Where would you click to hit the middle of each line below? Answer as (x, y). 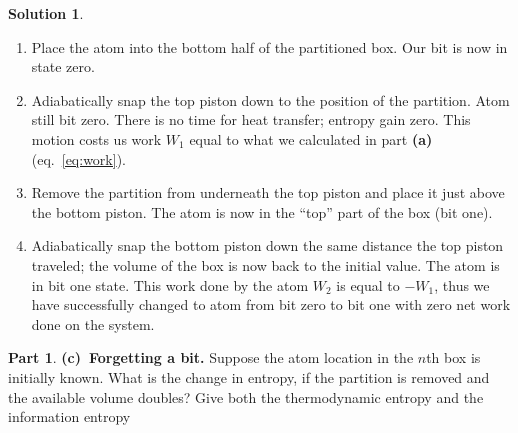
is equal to (368, 284)
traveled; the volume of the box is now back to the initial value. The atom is (265, 264)
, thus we (462, 284)
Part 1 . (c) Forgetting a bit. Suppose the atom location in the (211, 357)
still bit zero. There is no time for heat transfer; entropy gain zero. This (251, 119)
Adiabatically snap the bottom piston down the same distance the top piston (267, 245)
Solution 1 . (46, 13)
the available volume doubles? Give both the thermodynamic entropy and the (246, 396)
